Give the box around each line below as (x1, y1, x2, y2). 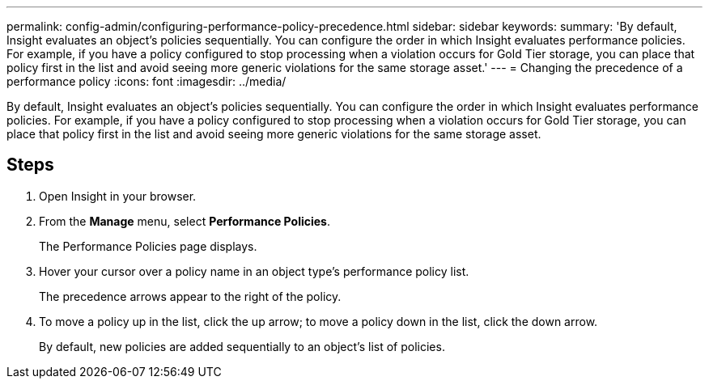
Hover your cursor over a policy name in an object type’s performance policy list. (39, 264, 469, 278)
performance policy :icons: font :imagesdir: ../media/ (6, 74, 287, 88)
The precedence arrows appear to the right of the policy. (39, 289, 342, 303)
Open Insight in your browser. (39, 188, 197, 203)
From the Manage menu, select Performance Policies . (39, 214, 331, 228)
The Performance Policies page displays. (39, 239, 257, 253)
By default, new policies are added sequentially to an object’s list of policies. (39, 339, 445, 353)
